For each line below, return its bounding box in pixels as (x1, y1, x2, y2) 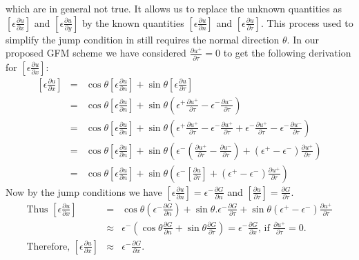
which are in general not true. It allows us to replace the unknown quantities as (6, 1, 342, 15)
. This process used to (260, 15, 353, 30)
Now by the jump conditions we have (6, 184, 162, 199)
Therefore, (26, 241, 70, 252)
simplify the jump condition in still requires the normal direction (6, 32, 280, 46)
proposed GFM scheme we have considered (6, 46, 186, 60)
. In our (287, 32, 319, 46)
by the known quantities (81, 15, 184, 30)
